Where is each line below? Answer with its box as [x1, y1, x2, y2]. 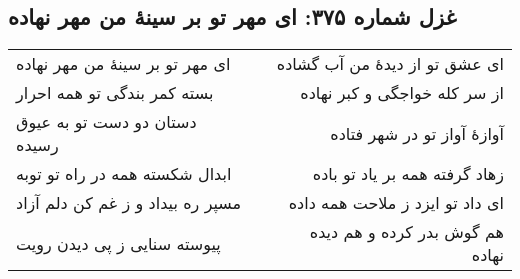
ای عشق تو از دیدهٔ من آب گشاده [276, 52, 504, 76]
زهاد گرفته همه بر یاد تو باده [312, 162, 504, 186]
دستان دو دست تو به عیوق [16, 110, 197, 134]
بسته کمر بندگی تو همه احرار [16, 81, 214, 105]
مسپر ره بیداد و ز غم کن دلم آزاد [16, 191, 242, 215]
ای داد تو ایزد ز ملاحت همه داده [288, 191, 504, 215]
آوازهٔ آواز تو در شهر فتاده [330, 121, 504, 145]
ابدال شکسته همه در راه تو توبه [16, 162, 232, 186]
